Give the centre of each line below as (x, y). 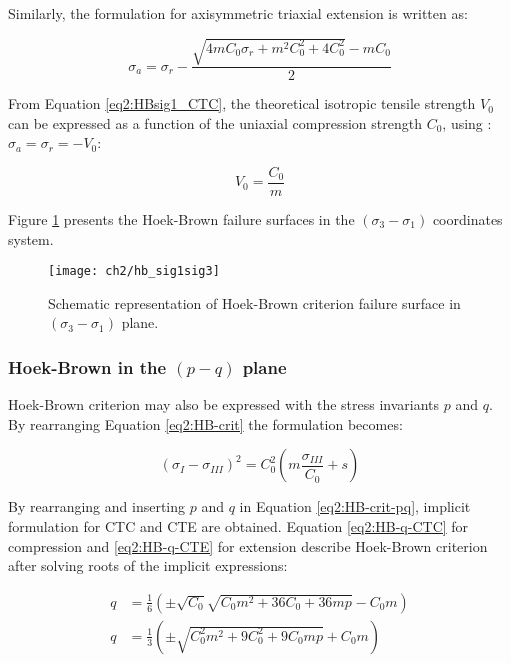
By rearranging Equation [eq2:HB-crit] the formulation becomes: (205, 423)
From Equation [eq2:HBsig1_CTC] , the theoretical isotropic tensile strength (242, 103)
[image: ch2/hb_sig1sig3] (134, 271)
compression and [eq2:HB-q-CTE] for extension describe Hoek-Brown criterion (248, 545)
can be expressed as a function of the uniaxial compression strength (215, 122)
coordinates (467, 219)
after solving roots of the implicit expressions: (148, 565)
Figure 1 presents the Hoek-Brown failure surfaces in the (181, 219)
